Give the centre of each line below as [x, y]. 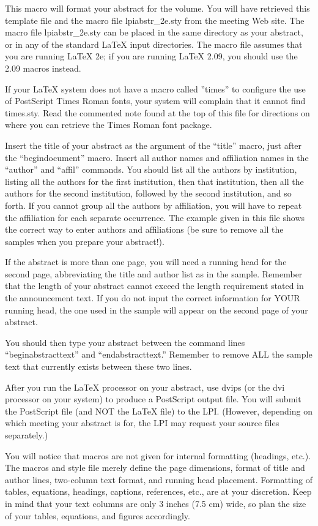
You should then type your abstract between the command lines [125, 342]
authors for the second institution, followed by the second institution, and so [148, 193]
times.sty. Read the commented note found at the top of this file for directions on [157, 112]
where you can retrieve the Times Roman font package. [109, 125]
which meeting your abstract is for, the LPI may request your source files [142, 423]
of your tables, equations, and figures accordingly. [98, 515]
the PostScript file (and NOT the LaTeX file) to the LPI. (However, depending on [159, 411]
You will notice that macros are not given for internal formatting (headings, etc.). [158, 455]
